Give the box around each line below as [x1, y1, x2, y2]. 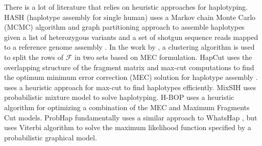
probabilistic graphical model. [4, 132, 97, 142]
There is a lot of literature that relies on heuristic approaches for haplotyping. [4, 2, 248, 12]
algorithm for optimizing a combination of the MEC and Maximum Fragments [4, 101, 250, 112]
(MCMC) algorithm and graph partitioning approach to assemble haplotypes [4, 22, 245, 32]
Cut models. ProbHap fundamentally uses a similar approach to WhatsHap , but [4, 112, 257, 122]
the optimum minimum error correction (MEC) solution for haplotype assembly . [4, 72, 258, 82]
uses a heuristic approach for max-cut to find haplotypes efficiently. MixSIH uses [4, 81, 256, 92]
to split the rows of [4, 51, 64, 62]
